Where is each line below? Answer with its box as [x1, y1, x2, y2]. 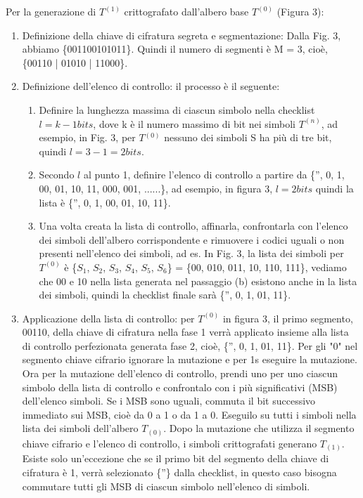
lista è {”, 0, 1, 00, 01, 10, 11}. [39, 195, 171, 209]
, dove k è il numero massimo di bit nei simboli [93, 116, 295, 131]
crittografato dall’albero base [124, 4, 249, 18]
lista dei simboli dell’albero [22, 421, 139, 435]
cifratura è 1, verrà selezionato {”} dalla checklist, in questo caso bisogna [22, 465, 337, 480]
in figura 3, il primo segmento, [222, 310, 353, 325]
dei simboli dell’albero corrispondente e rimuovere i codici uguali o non [39, 232, 345, 247]
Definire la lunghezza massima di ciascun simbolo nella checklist [39, 102, 315, 117]
